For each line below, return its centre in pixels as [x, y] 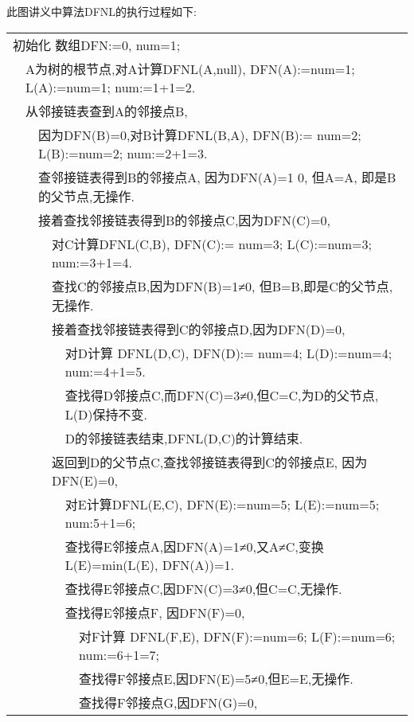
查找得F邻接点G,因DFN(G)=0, [168, 702]
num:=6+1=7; [119, 654]
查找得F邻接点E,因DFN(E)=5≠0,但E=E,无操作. [216, 678]
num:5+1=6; [100, 522]
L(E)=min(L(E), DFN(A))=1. [149, 564]
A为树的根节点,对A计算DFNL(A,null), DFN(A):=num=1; [190, 68]
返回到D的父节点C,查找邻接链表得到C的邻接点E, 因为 [209, 462]
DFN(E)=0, [84, 480]
